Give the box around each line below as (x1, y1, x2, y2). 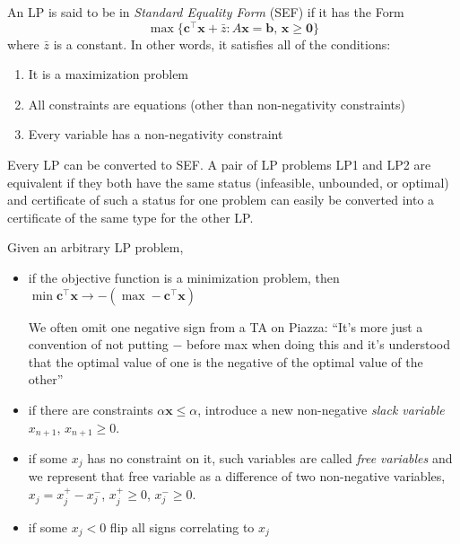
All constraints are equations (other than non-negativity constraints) (28, 94, 405, 113)
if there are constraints (28, 399, 153, 418)
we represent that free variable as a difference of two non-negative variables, (28, 467, 446, 486)
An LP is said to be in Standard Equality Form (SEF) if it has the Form (7, 3, 404, 21)
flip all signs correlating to (109, 517, 255, 536)
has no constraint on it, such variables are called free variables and (87, 449, 453, 468)
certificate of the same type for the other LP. (7, 207, 254, 226)
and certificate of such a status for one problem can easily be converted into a (7, 190, 435, 209)
